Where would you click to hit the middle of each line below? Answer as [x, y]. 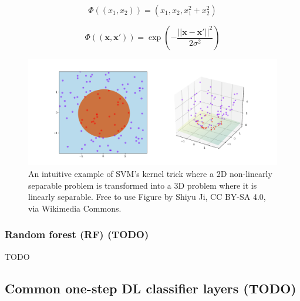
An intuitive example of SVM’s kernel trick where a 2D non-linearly [150, 173]
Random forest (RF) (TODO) [77, 234]
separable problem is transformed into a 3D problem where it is [143, 185]
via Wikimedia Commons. [75, 208]
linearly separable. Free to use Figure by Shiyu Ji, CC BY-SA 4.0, [147, 197]
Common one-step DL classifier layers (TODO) [151, 288]
